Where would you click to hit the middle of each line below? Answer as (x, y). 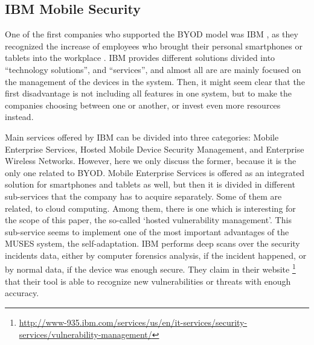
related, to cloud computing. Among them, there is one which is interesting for (150, 208)
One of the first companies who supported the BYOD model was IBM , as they (152, 34)
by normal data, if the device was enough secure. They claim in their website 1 (150, 268)
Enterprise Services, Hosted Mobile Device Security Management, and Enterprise (155, 149)
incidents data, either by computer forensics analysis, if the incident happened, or (156, 255)
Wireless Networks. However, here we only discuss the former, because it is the (151, 161)
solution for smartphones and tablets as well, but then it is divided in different (150, 184)
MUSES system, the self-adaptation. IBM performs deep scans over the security (152, 243)
